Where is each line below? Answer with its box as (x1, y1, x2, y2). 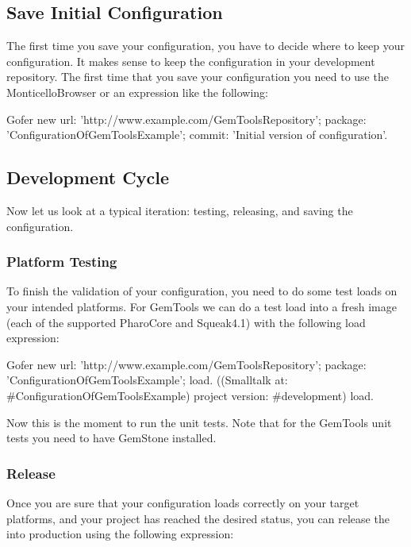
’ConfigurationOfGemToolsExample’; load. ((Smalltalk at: (6, 372, 288, 388)
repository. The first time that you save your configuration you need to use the (6, 68, 389, 85)
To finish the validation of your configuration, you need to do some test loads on (6, 283, 398, 299)
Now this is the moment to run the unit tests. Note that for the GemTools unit (6, 414, 392, 430)
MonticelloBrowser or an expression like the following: (6, 83, 268, 100)
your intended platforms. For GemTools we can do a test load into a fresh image (6, 298, 397, 314)
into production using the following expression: (6, 526, 234, 542)
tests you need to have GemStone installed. (6, 430, 217, 446)
